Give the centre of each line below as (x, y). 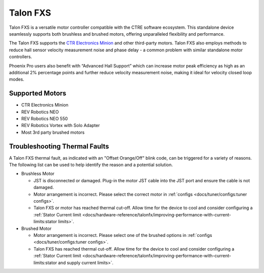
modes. (17, 79)
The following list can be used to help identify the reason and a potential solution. (91, 165)
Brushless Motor (38, 174)
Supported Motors (38, 94)
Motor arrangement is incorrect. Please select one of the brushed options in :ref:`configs (123, 235)
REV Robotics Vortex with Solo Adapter (61, 126)
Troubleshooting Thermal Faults (59, 146)
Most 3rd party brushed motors (53, 132)
